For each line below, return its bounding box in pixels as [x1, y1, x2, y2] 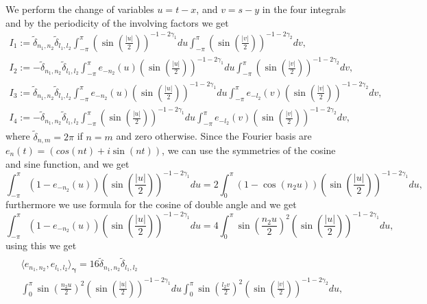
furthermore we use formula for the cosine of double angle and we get [5, 197, 297, 212]
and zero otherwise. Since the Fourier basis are [116, 129, 312, 143]
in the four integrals [262, 2, 346, 16]
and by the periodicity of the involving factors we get [5, 15, 229, 29]
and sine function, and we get [5, 156, 130, 170]
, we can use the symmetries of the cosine [162, 142, 336, 157]
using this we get [5, 238, 77, 253]
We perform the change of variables [5, 2, 154, 16]
